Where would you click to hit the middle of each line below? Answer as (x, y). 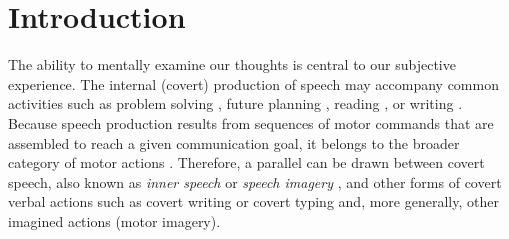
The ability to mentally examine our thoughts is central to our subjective (232, 64)
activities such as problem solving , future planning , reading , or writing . (235, 103)
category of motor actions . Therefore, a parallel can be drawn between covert (246, 162)
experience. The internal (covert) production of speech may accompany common (253, 83)
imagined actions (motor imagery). (114, 220)
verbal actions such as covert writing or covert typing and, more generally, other (253, 201)
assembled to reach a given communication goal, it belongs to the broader (234, 142)
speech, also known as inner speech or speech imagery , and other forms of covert (255, 181)
